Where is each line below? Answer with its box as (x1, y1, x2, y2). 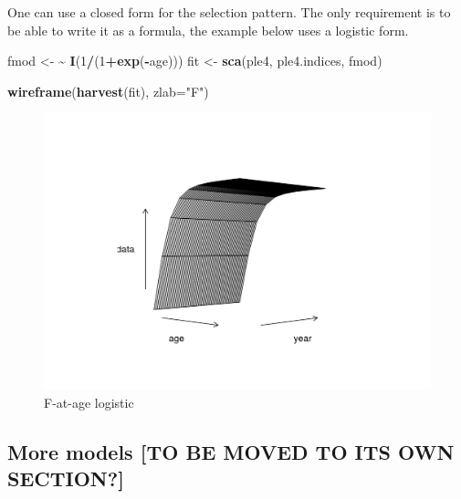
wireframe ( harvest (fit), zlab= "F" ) (7, 81, 209, 100)
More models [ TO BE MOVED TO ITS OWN (7, 437, 455, 465)
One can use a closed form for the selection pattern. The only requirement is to (7, 3, 451, 21)
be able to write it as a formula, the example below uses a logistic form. (7, 20, 409, 39)
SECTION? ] (7, 464, 124, 493)
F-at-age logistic (44, 392, 134, 411)
